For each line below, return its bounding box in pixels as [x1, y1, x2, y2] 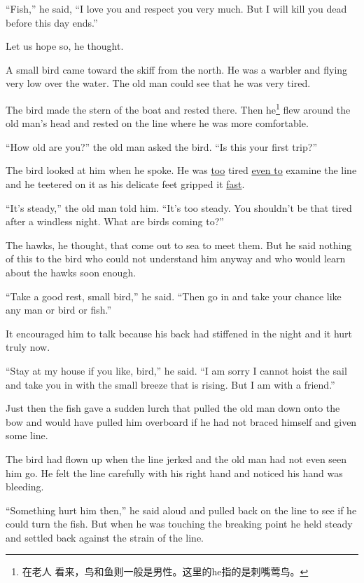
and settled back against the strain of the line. [6, 530, 204, 544]
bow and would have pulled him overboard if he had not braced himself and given [6, 414, 357, 429]
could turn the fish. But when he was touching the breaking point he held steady [6, 516, 353, 531]
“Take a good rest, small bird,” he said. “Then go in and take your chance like [6, 288, 342, 303]
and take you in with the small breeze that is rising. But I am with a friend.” [6, 377, 335, 391]
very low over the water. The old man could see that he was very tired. [6, 76, 311, 91]
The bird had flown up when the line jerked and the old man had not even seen [6, 451, 347, 466]
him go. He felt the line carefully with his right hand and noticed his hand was [6, 465, 343, 480]
